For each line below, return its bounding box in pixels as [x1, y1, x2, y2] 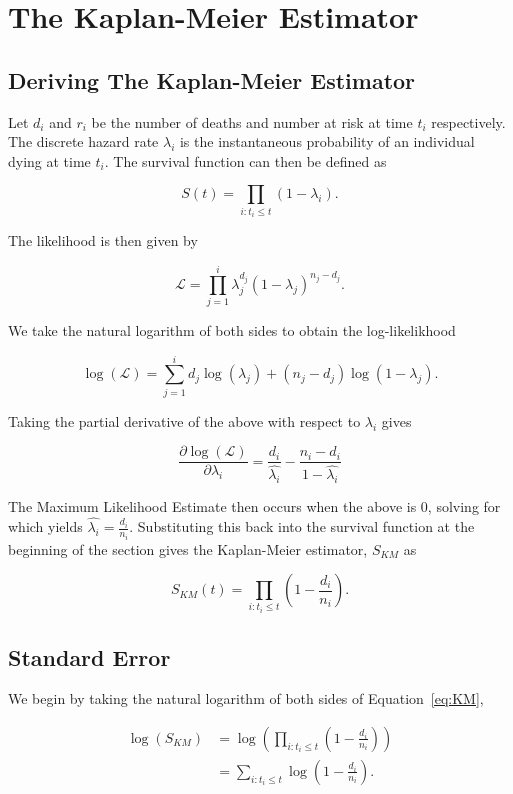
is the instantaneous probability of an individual [179, 131, 475, 152]
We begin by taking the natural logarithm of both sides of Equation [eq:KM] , [8, 688, 484, 709]
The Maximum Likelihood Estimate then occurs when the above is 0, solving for [8, 496, 501, 517]
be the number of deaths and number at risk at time [91, 111, 413, 132]
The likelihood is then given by [8, 230, 198, 251]
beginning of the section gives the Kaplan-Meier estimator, [8, 538, 368, 559]
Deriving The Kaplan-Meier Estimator [8, 64, 416, 95]
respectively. [431, 111, 506, 132]
